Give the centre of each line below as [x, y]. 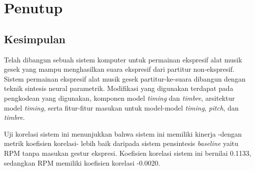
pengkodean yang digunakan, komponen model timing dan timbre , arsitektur [119, 98]
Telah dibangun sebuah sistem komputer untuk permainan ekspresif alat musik [123, 59]
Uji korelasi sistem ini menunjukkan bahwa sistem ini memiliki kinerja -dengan [123, 133]
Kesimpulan [35, 39]
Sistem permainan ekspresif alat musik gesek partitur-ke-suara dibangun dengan [125, 78]
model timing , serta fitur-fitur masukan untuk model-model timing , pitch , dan [121, 107]
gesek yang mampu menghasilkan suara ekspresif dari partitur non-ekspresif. [119, 69]
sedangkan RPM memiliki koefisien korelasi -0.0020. [82, 162]
